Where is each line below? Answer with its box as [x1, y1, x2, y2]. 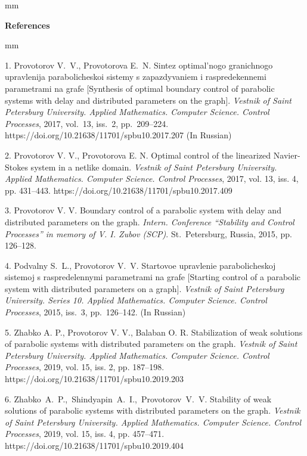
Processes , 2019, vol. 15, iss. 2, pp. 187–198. [5, 361, 165, 373]
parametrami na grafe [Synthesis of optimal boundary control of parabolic [5, 82, 275, 94]
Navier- [273, 148, 300, 161]
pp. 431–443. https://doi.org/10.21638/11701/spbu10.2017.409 [5, 184, 232, 196]
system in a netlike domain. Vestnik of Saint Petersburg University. [30, 160, 277, 173]
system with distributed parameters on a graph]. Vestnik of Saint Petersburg [5, 282, 284, 294]
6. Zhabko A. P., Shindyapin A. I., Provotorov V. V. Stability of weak [5, 392, 272, 405]
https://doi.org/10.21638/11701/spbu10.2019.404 [5, 439, 184, 451]
